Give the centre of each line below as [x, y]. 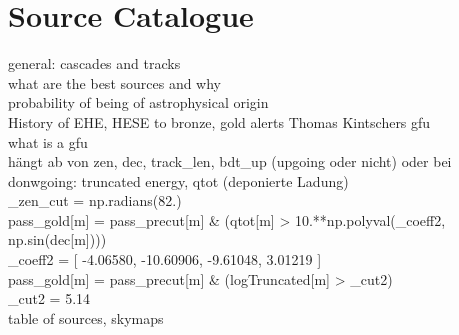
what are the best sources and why [115, 82]
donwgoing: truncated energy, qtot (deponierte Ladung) [178, 180]
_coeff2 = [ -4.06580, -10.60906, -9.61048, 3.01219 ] [165, 259]
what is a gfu [48, 141]
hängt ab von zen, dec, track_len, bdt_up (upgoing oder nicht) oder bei [230, 161]
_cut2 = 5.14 [49, 298]
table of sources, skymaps [86, 317]
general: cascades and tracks [94, 63]
